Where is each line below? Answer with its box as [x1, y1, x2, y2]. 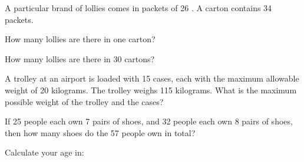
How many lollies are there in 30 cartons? [5, 52, 155, 65]
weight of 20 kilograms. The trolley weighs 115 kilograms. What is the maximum [5, 83, 297, 96]
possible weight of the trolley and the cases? [5, 95, 164, 107]
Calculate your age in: [5, 146, 84, 158]
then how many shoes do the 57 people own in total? [5, 126, 196, 139]
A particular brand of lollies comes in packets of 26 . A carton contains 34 [5, 2, 272, 14]
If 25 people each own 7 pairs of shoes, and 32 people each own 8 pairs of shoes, [5, 115, 293, 127]
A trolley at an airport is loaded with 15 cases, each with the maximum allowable [5, 72, 299, 85]
